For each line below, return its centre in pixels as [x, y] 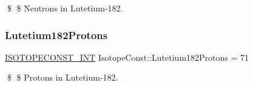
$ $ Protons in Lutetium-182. [62, 77]
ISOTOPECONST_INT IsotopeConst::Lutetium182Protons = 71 [127, 57]
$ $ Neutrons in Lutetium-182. [65, 8]
